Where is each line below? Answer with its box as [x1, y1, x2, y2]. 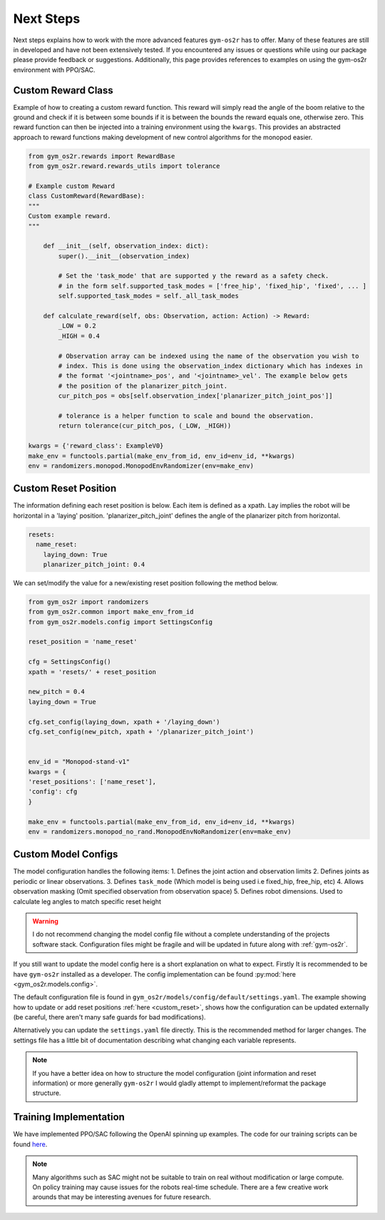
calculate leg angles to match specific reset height [13, 897, 162, 906]
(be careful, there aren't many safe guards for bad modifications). [13, 1013, 206, 1022]
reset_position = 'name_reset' [28, 637, 138, 646]
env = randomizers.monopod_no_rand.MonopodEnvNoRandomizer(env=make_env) [28, 827, 292, 835]
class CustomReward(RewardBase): [28, 192, 145, 200]
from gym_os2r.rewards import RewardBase [28, 152, 175, 160]
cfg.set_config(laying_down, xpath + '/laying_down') [28, 717, 220, 726]
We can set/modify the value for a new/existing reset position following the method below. [13, 578, 278, 587]
